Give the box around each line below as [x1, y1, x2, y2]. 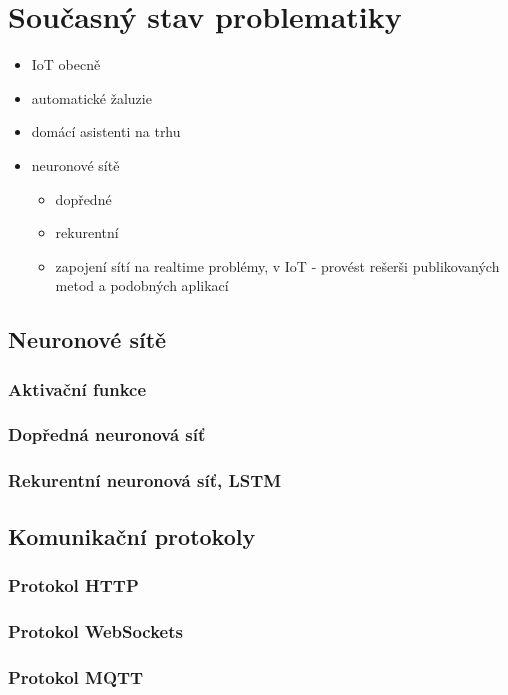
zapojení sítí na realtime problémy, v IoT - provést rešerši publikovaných [55, 255, 500, 276]
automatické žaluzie [31, 87, 152, 108]
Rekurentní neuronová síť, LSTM [8, 468, 282, 493]
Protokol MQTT [8, 664, 144, 689]
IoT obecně [31, 54, 101, 75]
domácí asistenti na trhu [31, 121, 181, 142]
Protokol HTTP [8, 572, 139, 597]
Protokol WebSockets [8, 618, 183, 643]
